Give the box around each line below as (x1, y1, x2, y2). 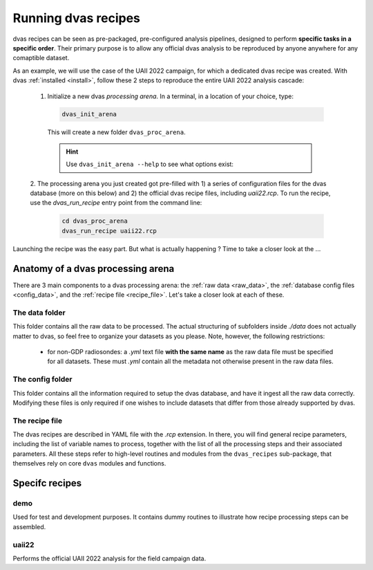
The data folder (12, 308, 66, 318)
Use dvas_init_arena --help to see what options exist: (66, 160, 234, 169)
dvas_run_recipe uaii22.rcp (61, 227, 157, 235)
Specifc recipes (12, 477, 82, 489)
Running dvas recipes (12, 10, 141, 26)
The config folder (12, 374, 73, 384)
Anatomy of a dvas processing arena (12, 263, 175, 275)
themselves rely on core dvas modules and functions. (12, 459, 166, 468)
